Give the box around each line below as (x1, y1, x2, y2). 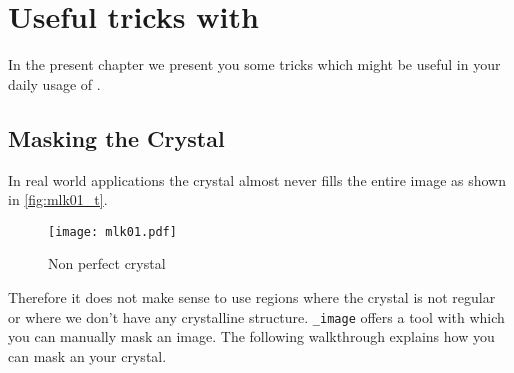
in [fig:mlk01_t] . (8, 189, 108, 210)
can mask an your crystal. (8, 345, 167, 366)
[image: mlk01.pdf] (48, 224, 177, 239)
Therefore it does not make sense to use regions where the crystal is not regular (8, 286, 496, 307)
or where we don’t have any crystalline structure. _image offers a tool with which (8, 306, 505, 327)
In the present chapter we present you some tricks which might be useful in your (8, 54, 501, 75)
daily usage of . (8, 73, 101, 94)
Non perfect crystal (48, 253, 166, 274)
